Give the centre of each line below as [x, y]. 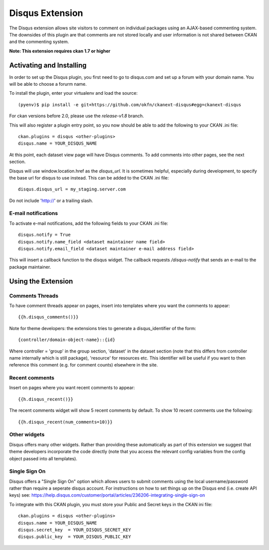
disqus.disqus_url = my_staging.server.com [72, 189]
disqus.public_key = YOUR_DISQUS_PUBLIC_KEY [75, 537]
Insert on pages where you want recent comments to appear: [72, 388]
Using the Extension [41, 281]
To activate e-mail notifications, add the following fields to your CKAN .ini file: [89, 223]
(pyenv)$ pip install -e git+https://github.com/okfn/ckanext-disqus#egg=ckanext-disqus [130, 104]
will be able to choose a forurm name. [48, 84]
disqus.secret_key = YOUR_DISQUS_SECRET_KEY [75, 530]
